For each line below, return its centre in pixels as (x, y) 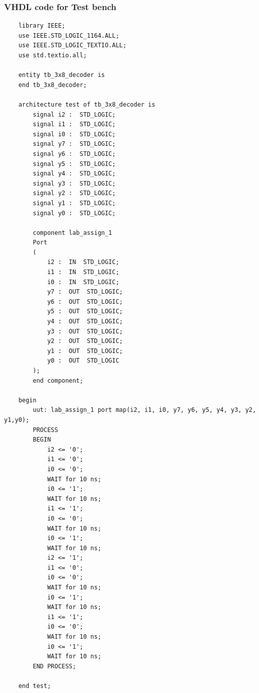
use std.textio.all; (53, 55)
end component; (58, 380)
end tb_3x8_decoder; (53, 85)
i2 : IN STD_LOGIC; (83, 262)
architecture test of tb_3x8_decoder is (87, 104)
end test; (35, 686)
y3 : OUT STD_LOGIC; (85, 331)
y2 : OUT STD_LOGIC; (85, 341)
